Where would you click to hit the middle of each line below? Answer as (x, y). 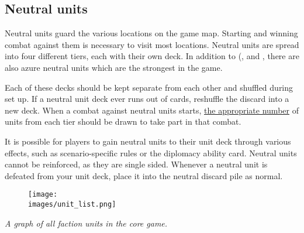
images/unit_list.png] (72, 204)
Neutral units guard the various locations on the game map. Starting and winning (151, 33)
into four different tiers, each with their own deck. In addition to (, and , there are (152, 56)
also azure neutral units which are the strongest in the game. (114, 67)
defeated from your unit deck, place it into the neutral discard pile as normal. (144, 175)
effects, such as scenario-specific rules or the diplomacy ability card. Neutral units (151, 153)
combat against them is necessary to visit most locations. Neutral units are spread (152, 44)
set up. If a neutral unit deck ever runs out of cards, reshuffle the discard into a (147, 99)
